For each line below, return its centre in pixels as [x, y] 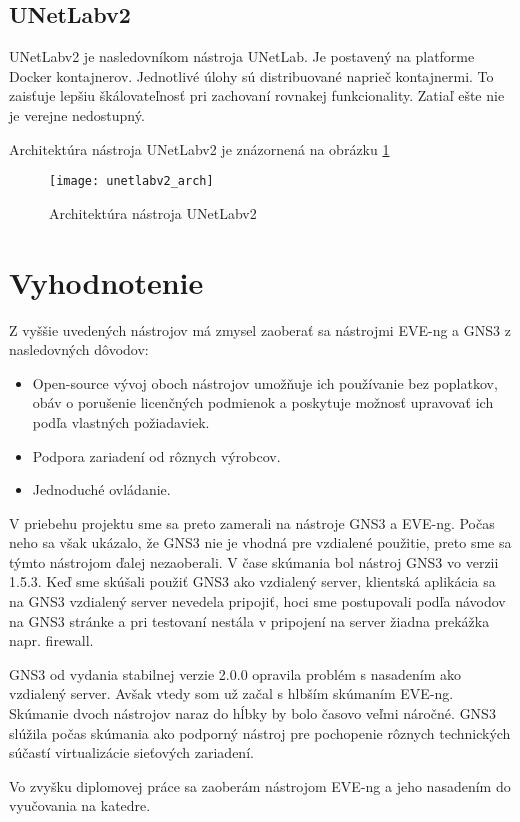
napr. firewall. [51, 640]
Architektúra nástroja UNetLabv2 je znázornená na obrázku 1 [199, 148]
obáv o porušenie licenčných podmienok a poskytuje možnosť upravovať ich [263, 402]
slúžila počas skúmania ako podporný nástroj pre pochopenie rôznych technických [260, 732]
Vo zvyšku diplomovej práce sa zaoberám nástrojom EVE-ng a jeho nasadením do [260, 785]
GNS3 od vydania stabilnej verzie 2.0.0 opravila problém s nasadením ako [235, 673]
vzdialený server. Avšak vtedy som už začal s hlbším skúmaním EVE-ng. [231, 693]
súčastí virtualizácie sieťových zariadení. [131, 752]
